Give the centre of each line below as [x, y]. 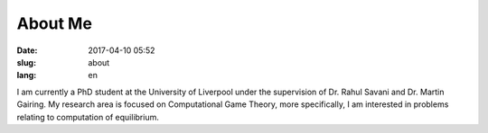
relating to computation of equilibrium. [88, 117]
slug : [26, 62]
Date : [27, 50]
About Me [54, 23]
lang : [27, 75]
